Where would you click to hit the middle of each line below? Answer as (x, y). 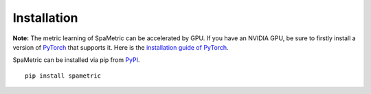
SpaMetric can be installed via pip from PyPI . (76, 60)
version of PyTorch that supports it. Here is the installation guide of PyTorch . (121, 47)
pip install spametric (63, 76)
